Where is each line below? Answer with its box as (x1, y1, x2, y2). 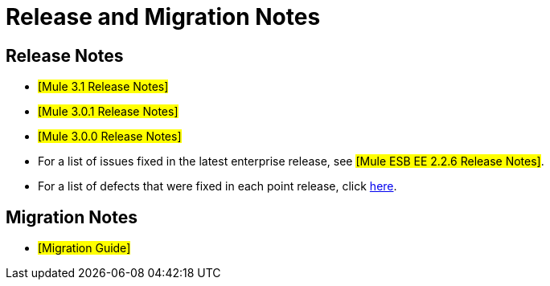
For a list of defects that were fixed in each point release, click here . (38, 179, 397, 194)
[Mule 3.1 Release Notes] (38, 80, 169, 94)
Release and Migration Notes (6, 3, 321, 31)
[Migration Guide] (38, 241, 131, 255)
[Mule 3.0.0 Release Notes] (38, 129, 182, 144)
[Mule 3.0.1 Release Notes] (38, 104, 179, 119)
